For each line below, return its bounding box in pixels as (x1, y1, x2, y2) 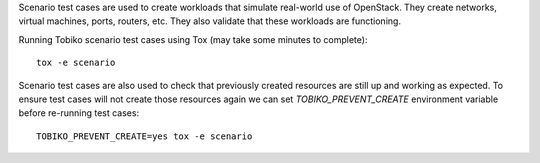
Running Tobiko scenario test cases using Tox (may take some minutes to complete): (18, 33, 368, 45)
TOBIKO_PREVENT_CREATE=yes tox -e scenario (36, 130, 253, 142)
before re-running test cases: (18, 107, 140, 119)
